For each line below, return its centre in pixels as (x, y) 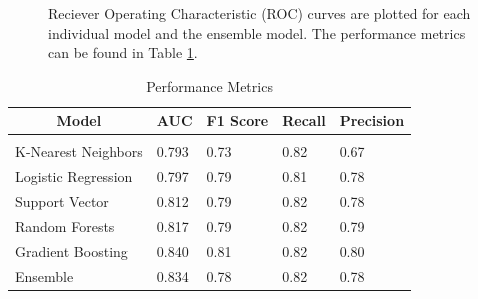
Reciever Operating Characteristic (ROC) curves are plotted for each (259, 13)
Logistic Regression (74, 176)
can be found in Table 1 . (123, 52)
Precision (372, 120)
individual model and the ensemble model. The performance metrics (257, 32)
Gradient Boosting (71, 250)
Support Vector (62, 201)
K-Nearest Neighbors (79, 151)
